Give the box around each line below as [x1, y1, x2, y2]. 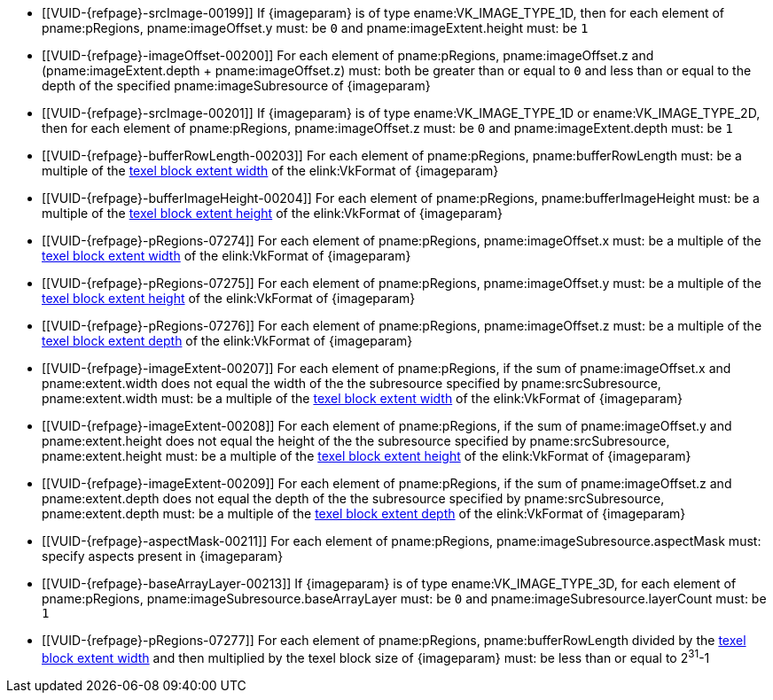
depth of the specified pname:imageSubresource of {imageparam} [42, 78, 431, 93]
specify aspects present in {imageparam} [42, 548, 284, 564]
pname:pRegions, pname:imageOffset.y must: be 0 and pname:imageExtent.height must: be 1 [42, 20, 589, 35]
